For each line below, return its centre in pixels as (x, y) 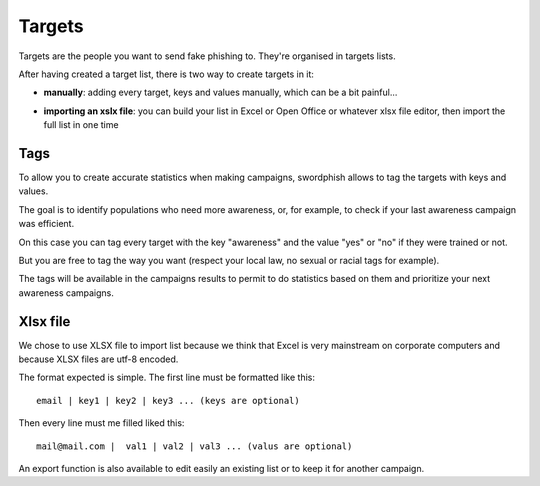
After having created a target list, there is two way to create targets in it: (166, 74)
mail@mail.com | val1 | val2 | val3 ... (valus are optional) (194, 446)
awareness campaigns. (66, 292)
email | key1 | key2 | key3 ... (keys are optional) (168, 400)
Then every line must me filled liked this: (101, 423)
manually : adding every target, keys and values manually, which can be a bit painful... (220, 92)
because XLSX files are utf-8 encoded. (98, 359)
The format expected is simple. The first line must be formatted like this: (166, 377)
